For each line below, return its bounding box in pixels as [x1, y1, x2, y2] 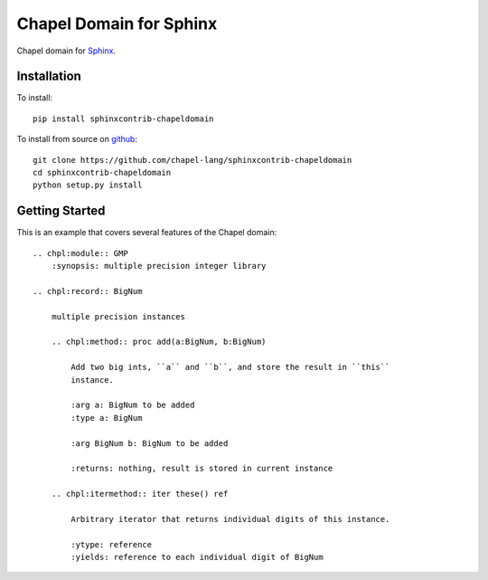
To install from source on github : [16, 134, 137, 145]
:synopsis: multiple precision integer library [51, 261, 267, 271]
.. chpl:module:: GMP [33, 248, 128, 258]
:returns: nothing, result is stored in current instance [70, 463, 333, 474]
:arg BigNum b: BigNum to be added [70, 438, 229, 448]
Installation [16, 69, 81, 84]
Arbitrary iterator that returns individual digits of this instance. [70, 514, 390, 524]
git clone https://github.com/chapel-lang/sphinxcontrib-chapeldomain [33, 155, 352, 165]
